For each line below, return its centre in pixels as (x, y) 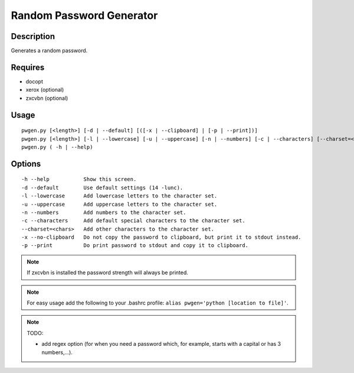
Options (26, 163)
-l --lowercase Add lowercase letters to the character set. (119, 196)
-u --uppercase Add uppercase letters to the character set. (119, 204)
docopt (35, 81)
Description (33, 36)
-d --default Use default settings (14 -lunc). (102, 187)
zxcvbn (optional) (47, 98)
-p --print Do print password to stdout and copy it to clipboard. (135, 246)
